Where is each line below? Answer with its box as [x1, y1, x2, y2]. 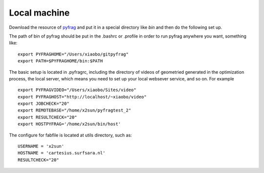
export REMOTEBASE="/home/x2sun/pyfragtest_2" [18, 108, 132, 113]
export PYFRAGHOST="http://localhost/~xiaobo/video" [18, 94, 147, 99]
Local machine [9, 7, 70, 18]
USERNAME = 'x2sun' [18, 144, 65, 149]
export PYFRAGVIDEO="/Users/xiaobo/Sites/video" [18, 87, 136, 93]
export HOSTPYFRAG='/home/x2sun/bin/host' [18, 121, 121, 127]
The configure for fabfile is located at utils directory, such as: [9, 132, 132, 138]
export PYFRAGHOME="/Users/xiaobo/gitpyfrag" [18, 51, 129, 57]
